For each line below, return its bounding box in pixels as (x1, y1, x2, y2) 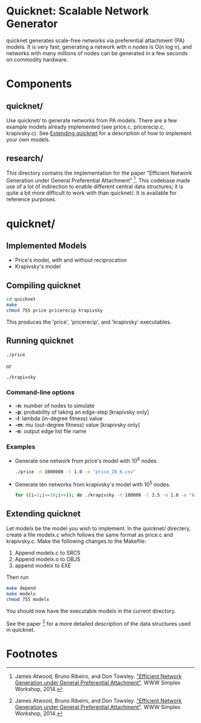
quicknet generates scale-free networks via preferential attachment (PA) (6, 37, 185, 44)
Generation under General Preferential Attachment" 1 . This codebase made (6, 175, 190, 184)
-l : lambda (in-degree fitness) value (14, 414, 103, 422)
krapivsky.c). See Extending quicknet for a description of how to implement (6, 129, 192, 136)
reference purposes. (6, 196, 57, 203)
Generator (6, 17, 58, 31)
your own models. (6, 136, 51, 143)
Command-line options (6, 389, 75, 397)
